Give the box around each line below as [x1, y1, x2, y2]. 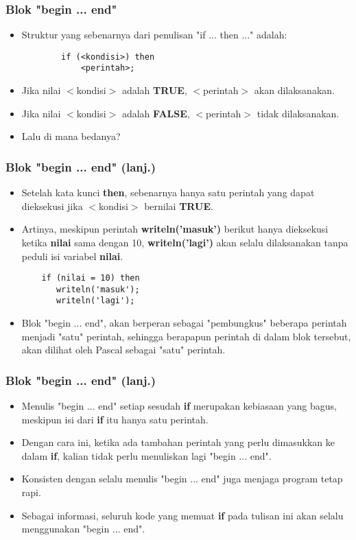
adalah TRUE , [121, 83, 187, 97]
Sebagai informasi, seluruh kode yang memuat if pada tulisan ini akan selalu [21, 508, 344, 522]
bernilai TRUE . [144, 198, 213, 213]
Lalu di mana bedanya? [21, 129, 121, 143]
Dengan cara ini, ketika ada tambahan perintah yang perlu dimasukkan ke [21, 435, 335, 449]
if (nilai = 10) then [41, 273, 140, 283]
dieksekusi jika [21, 198, 83, 213]
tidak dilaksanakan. [257, 106, 340, 120]
